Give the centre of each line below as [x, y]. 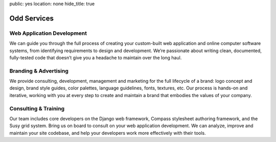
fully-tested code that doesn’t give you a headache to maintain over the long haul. [96, 57]
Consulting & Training [37, 108]
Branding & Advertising [39, 70]
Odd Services [31, 18]
